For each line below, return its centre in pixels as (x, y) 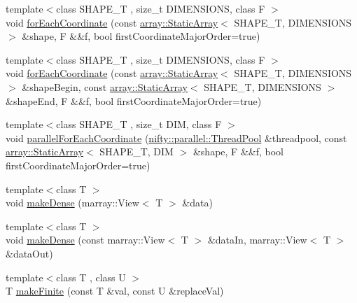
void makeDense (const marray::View (85, 240)
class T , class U (91, 277)
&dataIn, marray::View (257, 240)
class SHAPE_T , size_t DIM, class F (139, 124)
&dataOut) (29, 253)
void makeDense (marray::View (72, 203)
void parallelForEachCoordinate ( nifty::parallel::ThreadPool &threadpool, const (176, 138)
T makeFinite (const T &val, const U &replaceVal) (115, 291)
